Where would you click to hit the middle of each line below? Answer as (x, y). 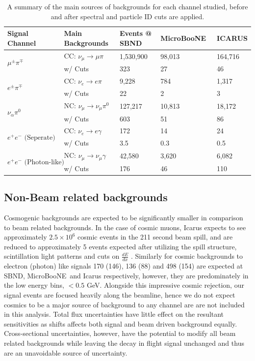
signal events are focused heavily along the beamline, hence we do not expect (120, 295)
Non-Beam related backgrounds (86, 197)
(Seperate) (40, 137)
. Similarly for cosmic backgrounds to (187, 256)
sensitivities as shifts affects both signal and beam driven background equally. (121, 323)
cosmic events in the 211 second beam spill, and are (155, 237)
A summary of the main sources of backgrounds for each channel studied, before (127, 6)
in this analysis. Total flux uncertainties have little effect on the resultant (114, 314)
